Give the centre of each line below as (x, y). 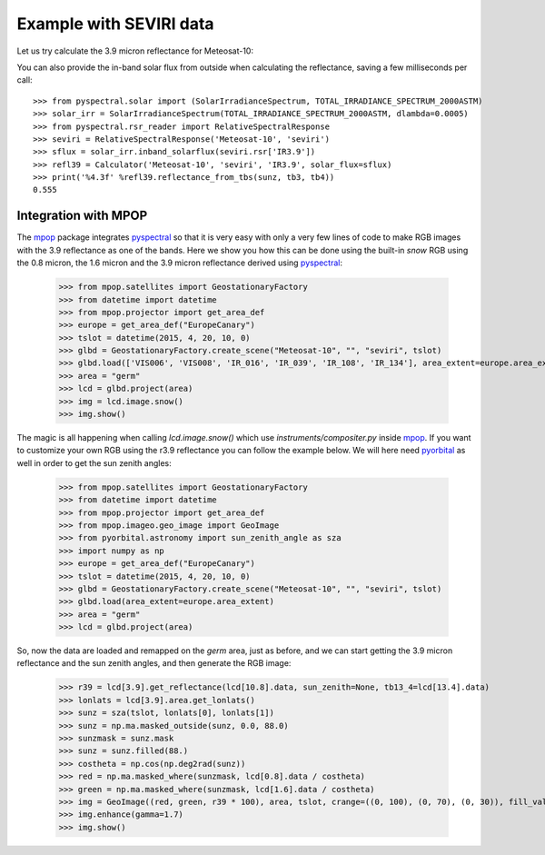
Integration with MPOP (82, 216)
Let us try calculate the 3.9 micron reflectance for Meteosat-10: (135, 51)
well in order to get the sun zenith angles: (94, 462)
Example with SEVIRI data (115, 24)
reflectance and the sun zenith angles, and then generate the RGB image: (154, 663)
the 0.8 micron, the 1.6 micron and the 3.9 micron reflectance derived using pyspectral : (180, 263)
